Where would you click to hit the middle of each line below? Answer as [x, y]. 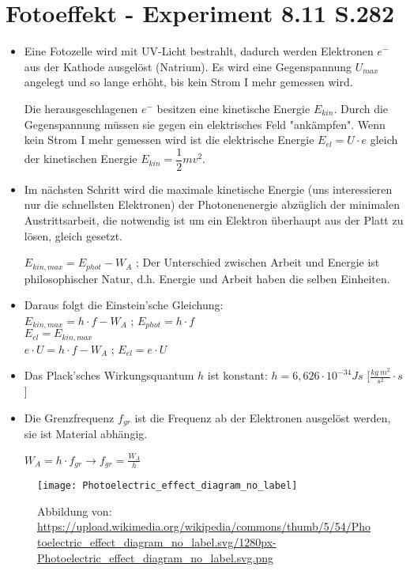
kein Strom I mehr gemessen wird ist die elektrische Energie [169, 140]
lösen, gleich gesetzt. [73, 235]
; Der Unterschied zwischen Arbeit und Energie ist [258, 262]
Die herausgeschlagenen [81, 108]
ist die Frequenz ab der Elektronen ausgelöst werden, [263, 418]
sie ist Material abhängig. [86, 434]
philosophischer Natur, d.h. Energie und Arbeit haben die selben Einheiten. [207, 278]
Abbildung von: [75, 510]
